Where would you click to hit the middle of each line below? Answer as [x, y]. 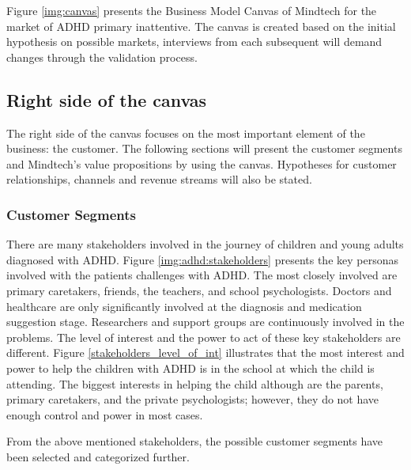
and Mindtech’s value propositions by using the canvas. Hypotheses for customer [202, 163]
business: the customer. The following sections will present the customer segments [204, 148]
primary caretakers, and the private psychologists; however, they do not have [193, 399]
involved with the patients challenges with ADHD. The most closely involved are [202, 275]
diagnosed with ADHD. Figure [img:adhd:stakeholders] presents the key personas [202, 259]
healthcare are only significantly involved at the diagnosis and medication [184, 306]
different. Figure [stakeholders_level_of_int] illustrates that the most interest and [205, 352]
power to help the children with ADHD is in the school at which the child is [190, 368]
